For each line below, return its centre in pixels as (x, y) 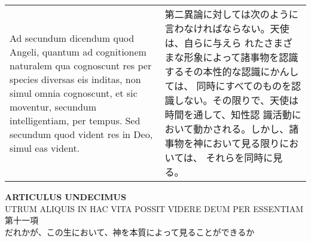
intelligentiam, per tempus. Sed (75, 120)
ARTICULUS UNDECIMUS (65, 197)
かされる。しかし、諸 (251, 129)
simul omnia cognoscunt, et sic (74, 93)
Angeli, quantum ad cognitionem (78, 51)
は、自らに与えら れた (214, 43)
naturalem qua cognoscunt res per (81, 65)
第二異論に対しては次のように (231, 14)
